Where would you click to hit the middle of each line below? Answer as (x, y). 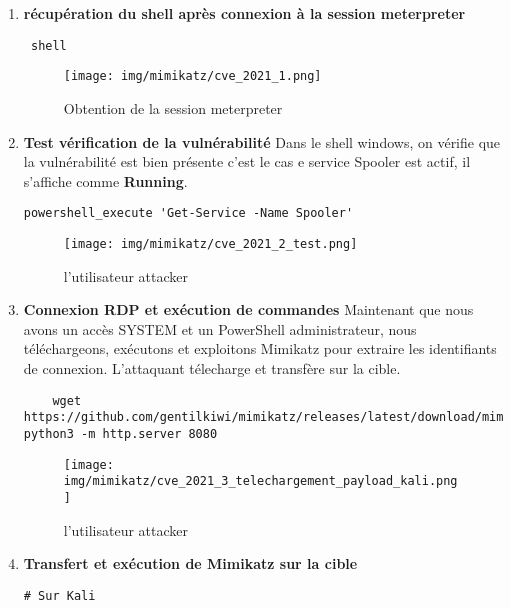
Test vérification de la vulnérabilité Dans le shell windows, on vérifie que (262, 141)
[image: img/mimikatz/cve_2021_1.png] (192, 76)
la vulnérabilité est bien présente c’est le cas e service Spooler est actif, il (247, 161)
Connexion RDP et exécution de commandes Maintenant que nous (248, 309)
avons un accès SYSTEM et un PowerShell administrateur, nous (220, 328)
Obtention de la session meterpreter (173, 107)
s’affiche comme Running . (105, 180)
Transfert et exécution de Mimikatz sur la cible (190, 563)
